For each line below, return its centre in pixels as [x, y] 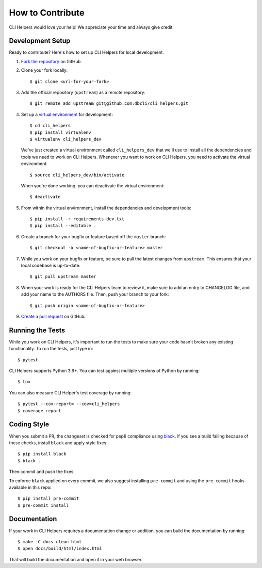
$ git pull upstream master [63, 277]
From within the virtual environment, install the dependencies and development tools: [106, 208]
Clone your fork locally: [44, 70]
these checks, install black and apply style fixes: [58, 443]
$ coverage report [40, 411]
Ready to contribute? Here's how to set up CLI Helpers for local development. [86, 52]
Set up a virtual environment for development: [67, 114]
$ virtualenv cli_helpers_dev [66, 139]
